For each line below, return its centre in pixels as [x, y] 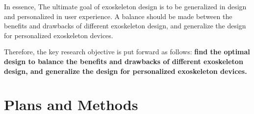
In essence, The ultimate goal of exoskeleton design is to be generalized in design [125, 6]
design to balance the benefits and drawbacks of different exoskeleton [124, 61]
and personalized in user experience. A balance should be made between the [118, 16]
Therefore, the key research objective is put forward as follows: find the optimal [127, 52]
